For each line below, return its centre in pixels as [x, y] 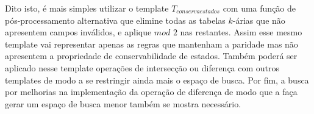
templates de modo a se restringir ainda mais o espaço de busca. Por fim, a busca [157, 80]
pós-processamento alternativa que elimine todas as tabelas [115, 20]
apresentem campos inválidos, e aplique [78, 32]
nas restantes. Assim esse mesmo [241, 32]
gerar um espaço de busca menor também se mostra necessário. [123, 103]
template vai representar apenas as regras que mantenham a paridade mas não [152, 44]
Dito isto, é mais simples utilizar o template [87, 8]
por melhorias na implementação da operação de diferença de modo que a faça [151, 92]
